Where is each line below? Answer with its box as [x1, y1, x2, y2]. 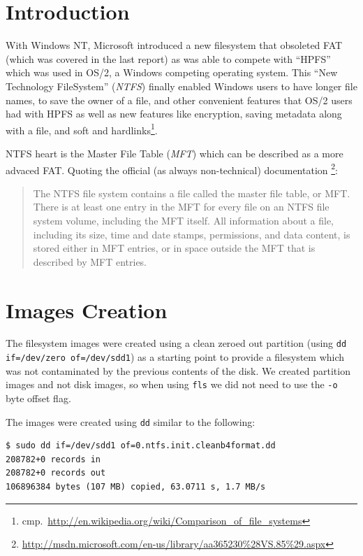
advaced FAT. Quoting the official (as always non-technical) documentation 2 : [6, 160, 338, 177]
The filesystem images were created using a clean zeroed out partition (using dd [6, 336, 347, 350]
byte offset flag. [6, 391, 71, 406]
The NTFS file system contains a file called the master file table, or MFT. [33, 185, 350, 200]
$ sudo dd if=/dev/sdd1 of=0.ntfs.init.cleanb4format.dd [6, 441, 276, 451]
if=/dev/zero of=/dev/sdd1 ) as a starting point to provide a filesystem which [6, 350, 345, 364]
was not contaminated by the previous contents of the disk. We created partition [6, 363, 350, 378]
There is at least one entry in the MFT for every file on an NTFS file [33, 199, 329, 214]
